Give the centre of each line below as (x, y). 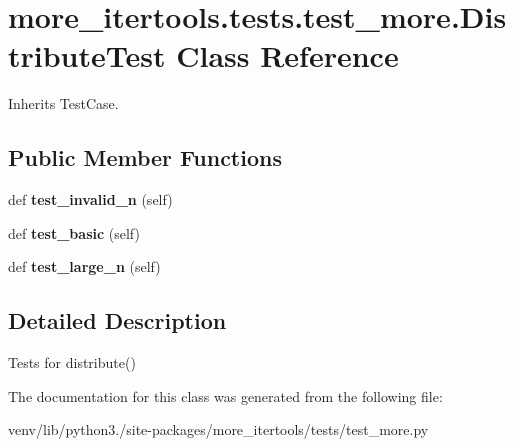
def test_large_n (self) (84, 266)
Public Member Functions (145, 157)
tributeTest (87, 55)
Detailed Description (117, 320)
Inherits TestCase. (63, 103)
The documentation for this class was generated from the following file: (225, 395)
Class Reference (287, 55)
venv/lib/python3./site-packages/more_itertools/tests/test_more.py (218, 429)
